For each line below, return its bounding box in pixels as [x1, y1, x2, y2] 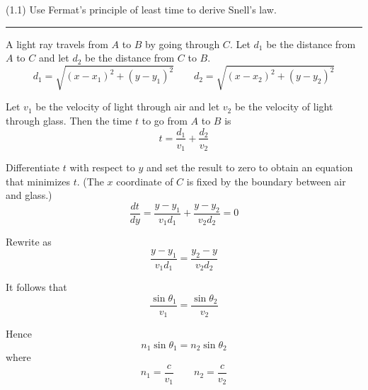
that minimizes [6, 173, 71, 188]
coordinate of [116, 173, 173, 188]
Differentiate [6, 160, 60, 175]
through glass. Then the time [6, 113, 132, 127]
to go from [142, 113, 188, 127]
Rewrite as [6, 234, 52, 249]
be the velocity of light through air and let [35, 99, 220, 114]
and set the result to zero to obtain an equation [146, 160, 353, 175]
